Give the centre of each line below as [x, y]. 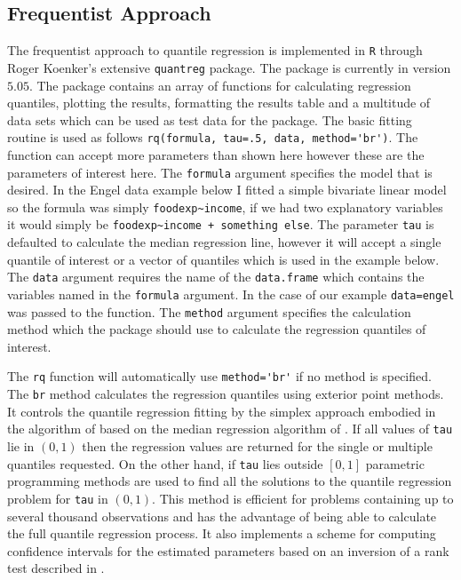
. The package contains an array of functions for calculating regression [220, 85]
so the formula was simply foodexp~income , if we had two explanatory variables [225, 207]
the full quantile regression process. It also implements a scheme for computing [222, 533]
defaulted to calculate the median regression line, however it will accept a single [224, 242]
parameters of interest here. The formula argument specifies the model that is [220, 172]
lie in [21, 446]
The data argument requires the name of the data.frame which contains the [216, 277]
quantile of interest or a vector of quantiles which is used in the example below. [223, 259]
